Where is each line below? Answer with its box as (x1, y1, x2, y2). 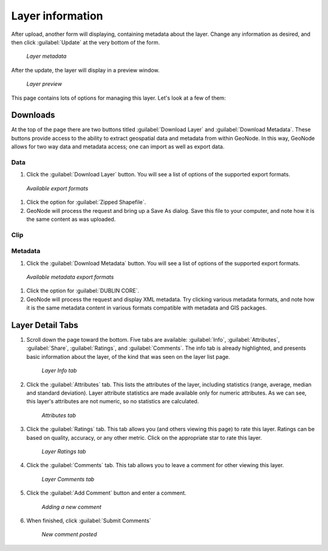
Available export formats (26, 184, 89, 192)
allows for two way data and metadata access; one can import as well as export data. (11, 143, 225, 150)
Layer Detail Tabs (11, 320, 78, 330)
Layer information (11, 9, 103, 23)
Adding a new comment (41, 503, 101, 510)
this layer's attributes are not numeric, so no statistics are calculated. (26, 398, 199, 405)
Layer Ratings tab (41, 448, 86, 455)
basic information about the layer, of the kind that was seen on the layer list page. (26, 353, 230, 360)
